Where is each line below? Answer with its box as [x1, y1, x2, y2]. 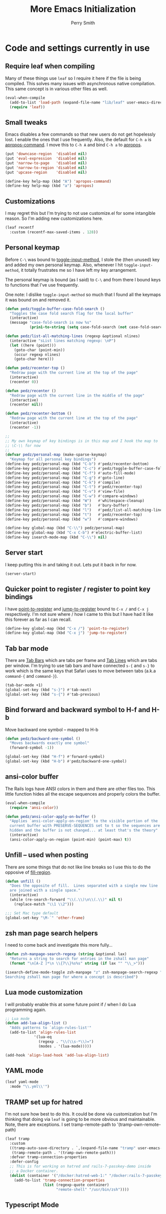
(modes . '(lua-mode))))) [38, 1044, 92, 1049]
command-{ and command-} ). [5, 673, 58, 679]
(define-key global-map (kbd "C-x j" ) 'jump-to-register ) [5, 630, 127, 636]
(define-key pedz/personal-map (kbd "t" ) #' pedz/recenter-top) [5, 512, 142, 517]
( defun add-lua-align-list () [5, 1021, 68, 1026]
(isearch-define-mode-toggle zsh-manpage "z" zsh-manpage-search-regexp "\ [5, 970, 165, 975]
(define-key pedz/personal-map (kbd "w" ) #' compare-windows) [5, 516, 138, 522]
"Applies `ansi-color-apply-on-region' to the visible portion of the [9, 818, 158, 824]
